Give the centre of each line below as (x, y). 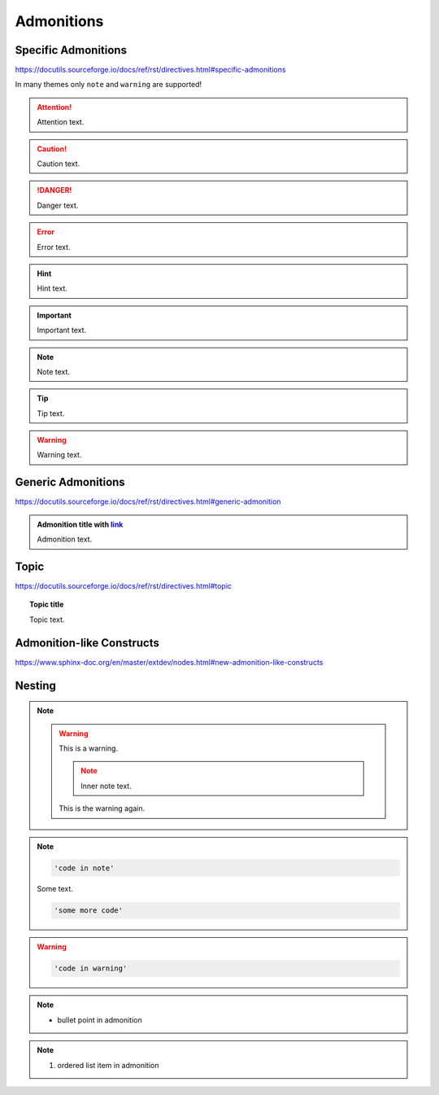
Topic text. (47, 620)
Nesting (36, 685)
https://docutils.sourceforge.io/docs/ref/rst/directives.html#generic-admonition (148, 502)
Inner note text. (106, 786)
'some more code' (89, 911)
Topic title (47, 604)
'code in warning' (91, 968)
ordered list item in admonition (108, 1065)
